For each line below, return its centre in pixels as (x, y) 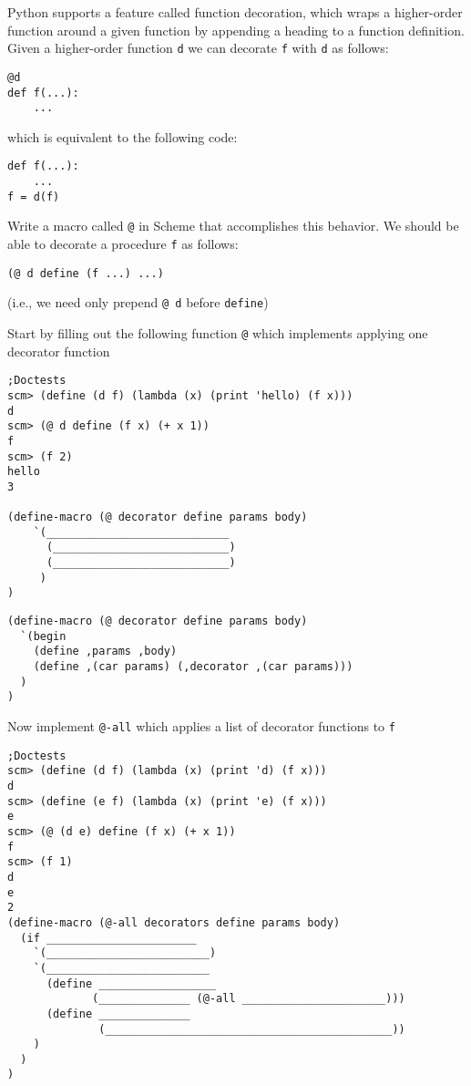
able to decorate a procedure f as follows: (123, 244)
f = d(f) (34, 197)
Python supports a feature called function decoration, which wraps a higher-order (235, 12)
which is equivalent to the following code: (123, 136)
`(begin (43, 636)
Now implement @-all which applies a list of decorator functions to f (201, 726)
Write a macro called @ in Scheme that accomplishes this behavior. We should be (233, 226)
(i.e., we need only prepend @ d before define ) (138, 302)
